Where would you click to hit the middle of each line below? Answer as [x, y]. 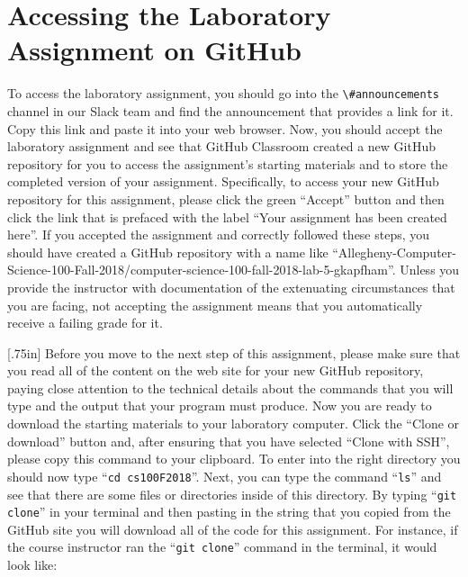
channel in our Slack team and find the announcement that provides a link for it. [230, 110]
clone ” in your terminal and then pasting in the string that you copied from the [229, 512]
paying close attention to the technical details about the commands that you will [230, 388]
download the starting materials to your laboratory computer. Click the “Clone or [234, 424]
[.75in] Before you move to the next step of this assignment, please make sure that [234, 352]
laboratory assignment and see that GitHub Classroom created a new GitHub [221, 146]
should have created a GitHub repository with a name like [168, 252]
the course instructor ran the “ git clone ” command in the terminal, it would [222, 547]
